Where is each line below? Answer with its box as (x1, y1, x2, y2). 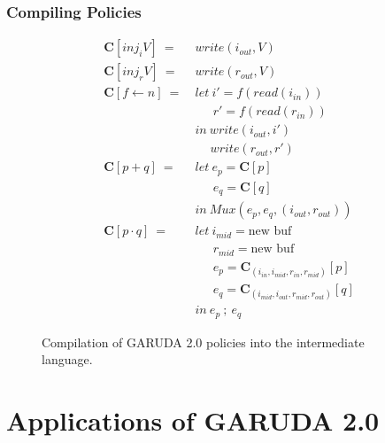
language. (42, 350, 93, 369)
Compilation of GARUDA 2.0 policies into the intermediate (42, 332, 365, 351)
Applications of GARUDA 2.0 (6, 402, 380, 439)
